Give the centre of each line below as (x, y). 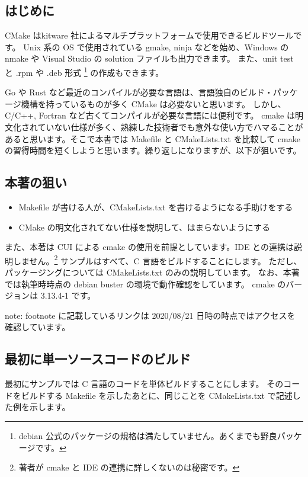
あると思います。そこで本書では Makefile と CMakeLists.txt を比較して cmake (153, 138)
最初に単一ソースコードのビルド (98, 359)
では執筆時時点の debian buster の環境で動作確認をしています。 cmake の (145, 284)
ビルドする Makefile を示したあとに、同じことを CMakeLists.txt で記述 (157, 395)
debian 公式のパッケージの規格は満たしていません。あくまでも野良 (148, 435)
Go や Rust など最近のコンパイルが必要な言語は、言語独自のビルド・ (139, 92)
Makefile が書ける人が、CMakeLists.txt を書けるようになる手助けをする (156, 207)
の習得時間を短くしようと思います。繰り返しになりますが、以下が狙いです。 (153, 150)
